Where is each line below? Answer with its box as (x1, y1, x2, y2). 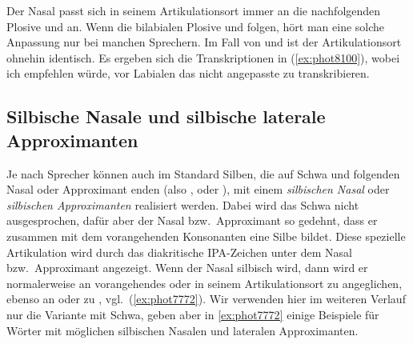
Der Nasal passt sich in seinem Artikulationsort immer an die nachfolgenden (6, 2, 381, 18)
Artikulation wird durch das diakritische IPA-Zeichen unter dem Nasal (6, 243, 352, 260)
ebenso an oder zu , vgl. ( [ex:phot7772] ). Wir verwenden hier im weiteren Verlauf (6, 290, 406, 307)
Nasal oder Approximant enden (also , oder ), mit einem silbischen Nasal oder (6, 181, 390, 198)
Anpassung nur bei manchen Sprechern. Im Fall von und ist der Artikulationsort (6, 34, 402, 50)
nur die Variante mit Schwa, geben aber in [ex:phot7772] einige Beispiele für (6, 306, 379, 322)
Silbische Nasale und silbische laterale (6, 104, 326, 129)
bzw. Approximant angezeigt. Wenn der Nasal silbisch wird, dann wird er (6, 259, 368, 276)
